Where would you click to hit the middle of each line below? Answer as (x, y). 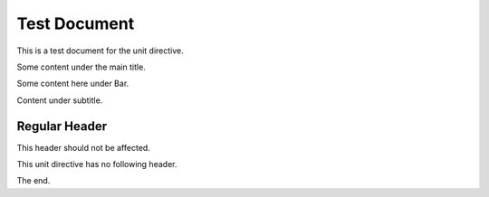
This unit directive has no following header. (97, 164)
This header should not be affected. (84, 147)
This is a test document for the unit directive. (101, 51)
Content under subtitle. (60, 100)
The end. (34, 181)
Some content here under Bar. (73, 84)
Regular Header (62, 126)
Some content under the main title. (81, 67)
